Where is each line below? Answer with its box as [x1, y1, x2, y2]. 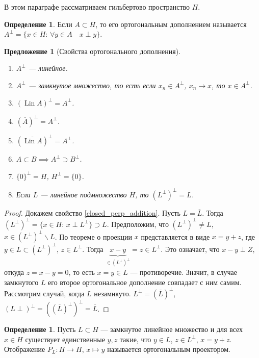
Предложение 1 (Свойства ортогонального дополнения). [4, 45, 181, 56]
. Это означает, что [161, 243, 220, 254]
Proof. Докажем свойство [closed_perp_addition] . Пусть [4, 207, 180, 218]
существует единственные [25, 334, 105, 344]
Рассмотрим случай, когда [4, 288, 85, 298]
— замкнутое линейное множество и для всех [100, 324, 243, 335]
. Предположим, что [107, 218, 169, 229]
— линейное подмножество [40, 189, 127, 199]
